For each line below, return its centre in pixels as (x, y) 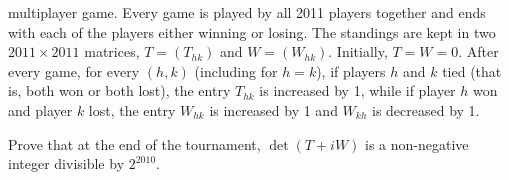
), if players (351, 70)
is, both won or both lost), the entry (119, 90)
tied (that (472, 70)
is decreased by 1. (426, 109)
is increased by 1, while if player (357, 90)
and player (40, 109)
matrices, (112, 51)
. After (478, 51)
